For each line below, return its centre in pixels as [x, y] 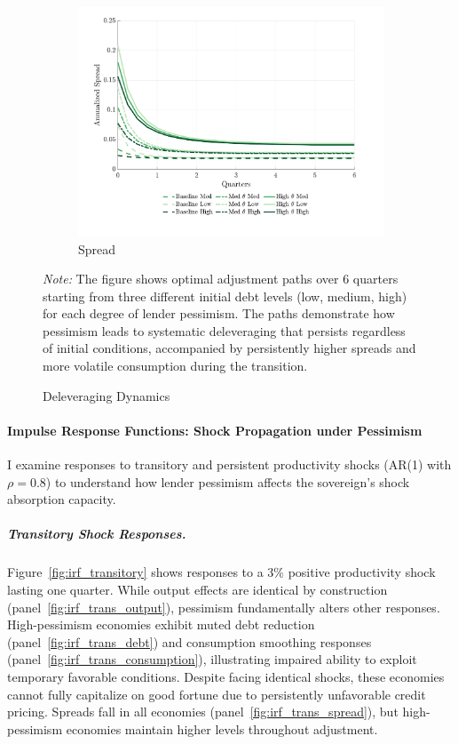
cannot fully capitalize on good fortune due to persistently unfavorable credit [217, 694]
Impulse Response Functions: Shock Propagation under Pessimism [215, 430]
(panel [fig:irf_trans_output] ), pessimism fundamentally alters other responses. [224, 607]
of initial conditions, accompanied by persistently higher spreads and [229, 348]
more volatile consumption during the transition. [175, 366]
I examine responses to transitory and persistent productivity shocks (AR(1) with [229, 464]
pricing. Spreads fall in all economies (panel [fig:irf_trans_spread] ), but [203, 712]
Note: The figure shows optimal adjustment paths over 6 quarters [221, 279]
